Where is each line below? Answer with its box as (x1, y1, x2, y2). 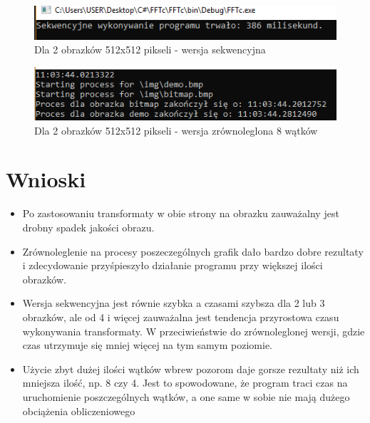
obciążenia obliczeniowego (22, 403, 135, 418)
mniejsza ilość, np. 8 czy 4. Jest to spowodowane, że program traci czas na (22, 375, 348, 390)
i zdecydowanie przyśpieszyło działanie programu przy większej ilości (22, 258, 323, 273)
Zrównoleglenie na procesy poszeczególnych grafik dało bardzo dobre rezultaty (22, 244, 364, 258)
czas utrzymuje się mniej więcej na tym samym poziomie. (22, 338, 272, 352)
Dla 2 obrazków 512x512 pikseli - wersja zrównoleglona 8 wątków (34, 122, 318, 137)
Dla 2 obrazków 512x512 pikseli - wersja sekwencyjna (34, 42, 266, 57)
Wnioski (6, 164, 86, 194)
